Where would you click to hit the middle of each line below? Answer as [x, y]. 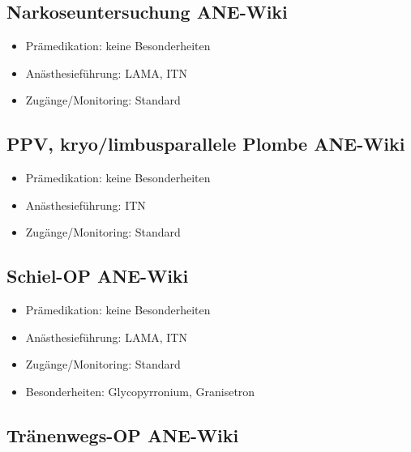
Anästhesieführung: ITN [86, 205]
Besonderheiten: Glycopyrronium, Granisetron [140, 391]
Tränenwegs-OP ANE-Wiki [123, 435]
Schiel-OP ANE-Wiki [98, 276]
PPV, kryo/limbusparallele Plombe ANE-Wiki [206, 144]
